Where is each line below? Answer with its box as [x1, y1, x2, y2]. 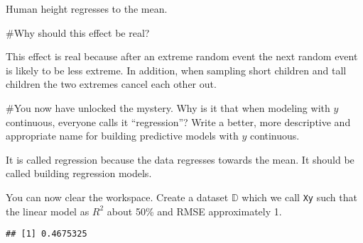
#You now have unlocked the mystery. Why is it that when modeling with [6, 100, 330, 115]
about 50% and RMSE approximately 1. [107, 203, 282, 218]
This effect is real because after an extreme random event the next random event [6, 49, 358, 64]
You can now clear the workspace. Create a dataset [6, 189, 229, 204]
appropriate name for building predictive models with [6, 128, 239, 143]
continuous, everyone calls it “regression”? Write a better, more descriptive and [6, 114, 351, 129]
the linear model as [6, 203, 90, 218]
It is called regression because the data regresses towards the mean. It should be [6, 152, 354, 166]
